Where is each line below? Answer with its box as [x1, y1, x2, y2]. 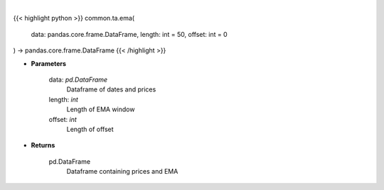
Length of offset [66, 125, 114, 133]
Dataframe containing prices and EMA [66, 167, 178, 176]
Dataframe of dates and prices [66, 85, 156, 94]
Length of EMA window [66, 105, 135, 113]
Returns [31, 141, 55, 150]
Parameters [31, 59, 67, 67]
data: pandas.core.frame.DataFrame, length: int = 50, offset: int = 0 [31, 30, 228, 38]
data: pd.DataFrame [48, 75, 108, 84]
